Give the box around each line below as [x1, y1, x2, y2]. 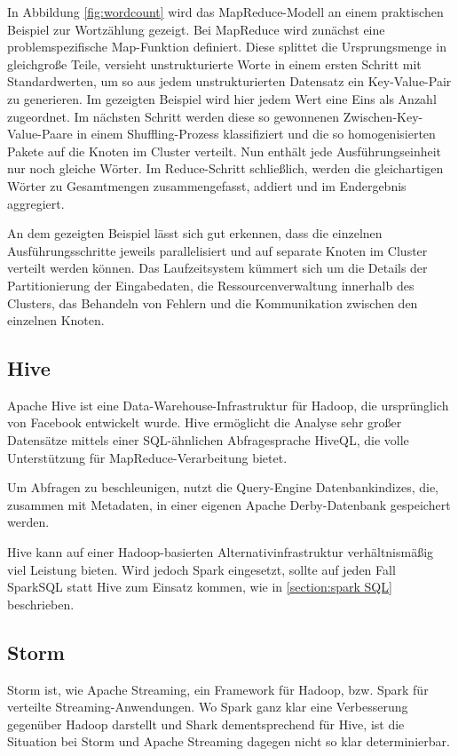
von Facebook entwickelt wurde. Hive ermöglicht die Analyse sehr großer [7, 413, 402, 432]
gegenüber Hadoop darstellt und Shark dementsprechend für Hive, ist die [7, 714, 405, 733]
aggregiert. [7, 194, 65, 212]
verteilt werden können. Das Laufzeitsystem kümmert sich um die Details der [7, 259, 428, 277]
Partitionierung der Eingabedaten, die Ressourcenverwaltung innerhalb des [7, 275, 415, 294]
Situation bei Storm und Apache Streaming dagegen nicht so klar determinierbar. [7, 732, 450, 751]
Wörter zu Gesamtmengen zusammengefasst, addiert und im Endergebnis [7, 176, 407, 195]
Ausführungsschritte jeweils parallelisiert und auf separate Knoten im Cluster [7, 241, 428, 259]
